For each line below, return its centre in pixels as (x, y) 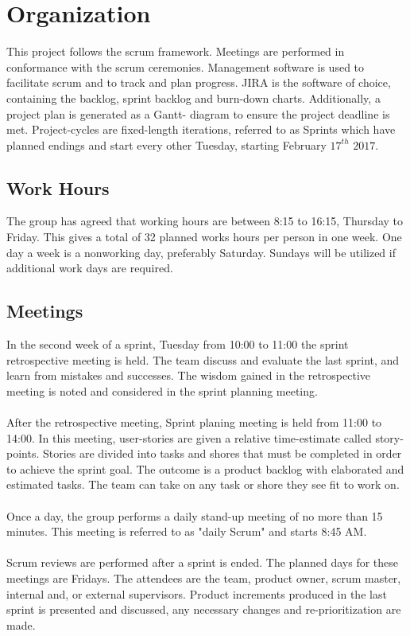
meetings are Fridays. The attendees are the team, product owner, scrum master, (204, 577)
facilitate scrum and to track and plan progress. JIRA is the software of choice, (199, 82)
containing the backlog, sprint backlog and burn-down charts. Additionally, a (193, 98)
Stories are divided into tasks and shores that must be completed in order (222, 453)
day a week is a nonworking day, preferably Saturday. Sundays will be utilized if (201, 252)
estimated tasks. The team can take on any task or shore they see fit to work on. (203, 484)
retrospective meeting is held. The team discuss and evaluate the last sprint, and (203, 359)
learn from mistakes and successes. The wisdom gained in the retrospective (189, 375)
